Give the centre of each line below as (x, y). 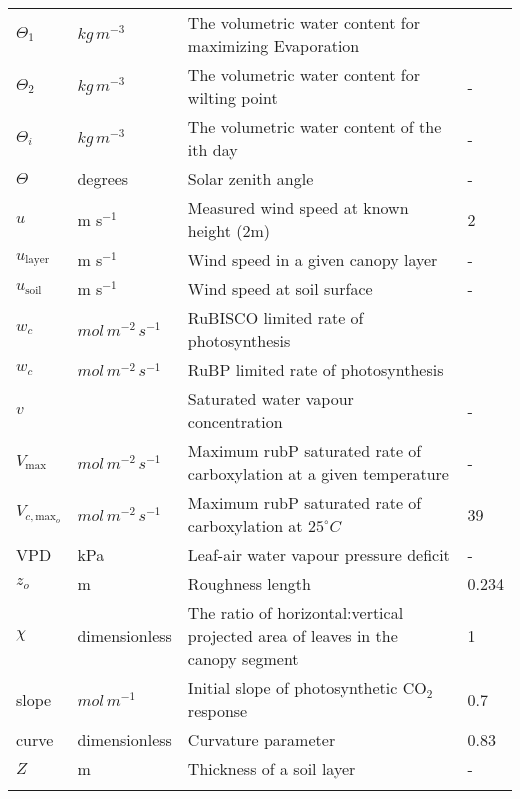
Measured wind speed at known (298, 207)
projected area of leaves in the (292, 635)
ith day (212, 149)
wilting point (232, 97)
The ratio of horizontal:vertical (295, 612)
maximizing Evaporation (273, 45)
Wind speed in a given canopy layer (312, 259)
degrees (103, 178)
